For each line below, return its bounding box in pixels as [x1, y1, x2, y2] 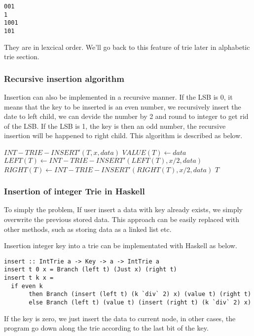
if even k [11, 282, 43, 290]
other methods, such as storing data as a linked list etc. [4, 224, 172, 234]
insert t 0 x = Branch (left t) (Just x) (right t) [4, 266, 177, 273]
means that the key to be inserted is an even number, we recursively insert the [4, 101, 241, 112]
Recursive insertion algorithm [4, 72, 124, 84]
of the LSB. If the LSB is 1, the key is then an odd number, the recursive [4, 120, 226, 131]
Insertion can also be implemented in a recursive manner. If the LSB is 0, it [4, 92, 233, 102]
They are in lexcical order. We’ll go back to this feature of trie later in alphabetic [4, 41, 250, 52]
